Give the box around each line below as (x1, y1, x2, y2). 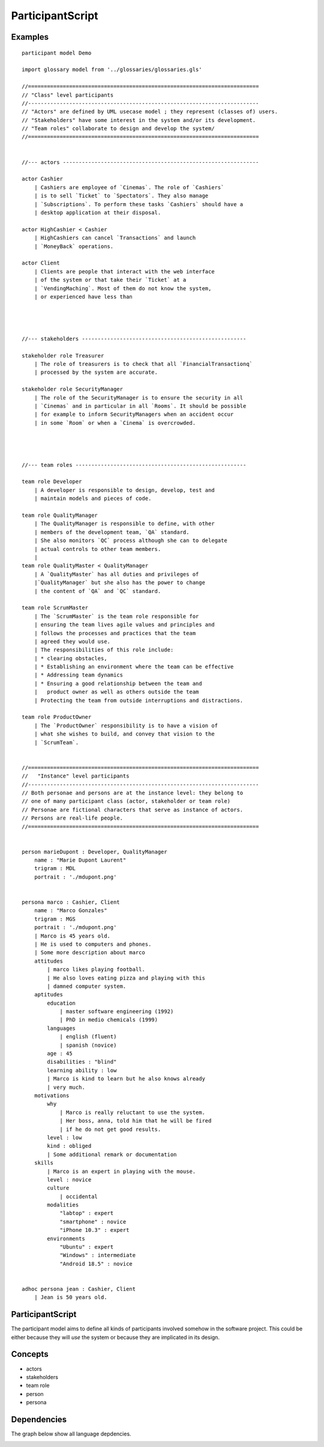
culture (47, 1184, 70, 1192)
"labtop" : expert (59, 1210, 114, 1217)
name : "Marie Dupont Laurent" (34, 857, 127, 864)
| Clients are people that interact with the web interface (34, 268, 215, 275)
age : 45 (47, 1050, 73, 1057)
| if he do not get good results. (59, 1126, 161, 1133)
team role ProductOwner (22, 714, 92, 720)
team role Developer (22, 478, 82, 485)
